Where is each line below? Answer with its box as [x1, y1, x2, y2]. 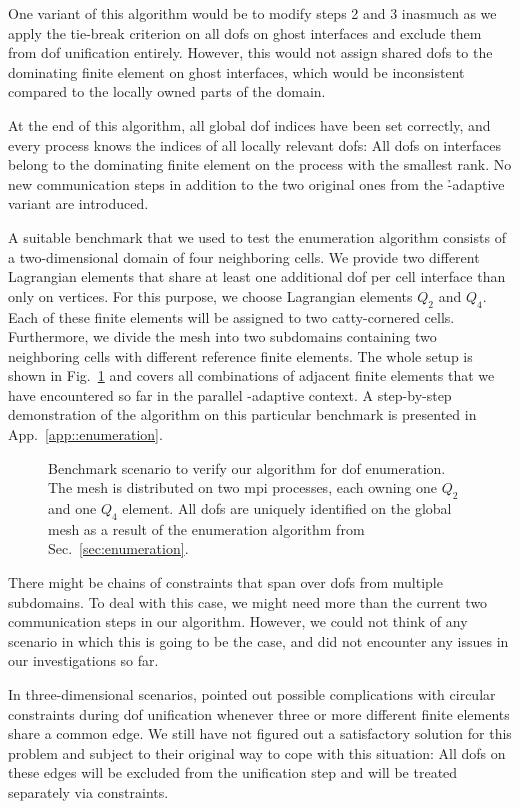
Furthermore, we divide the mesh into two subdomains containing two [8, 326, 437, 347]
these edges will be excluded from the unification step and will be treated [8, 762, 458, 783]
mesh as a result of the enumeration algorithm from [48, 518, 365, 539]
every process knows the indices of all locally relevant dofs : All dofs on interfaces [8, 134, 502, 155]
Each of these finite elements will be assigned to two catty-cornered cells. [8, 306, 455, 327]
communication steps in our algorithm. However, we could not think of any [8, 611, 468, 632]
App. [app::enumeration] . [8, 424, 163, 445]
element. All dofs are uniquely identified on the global [122, 498, 452, 519]
